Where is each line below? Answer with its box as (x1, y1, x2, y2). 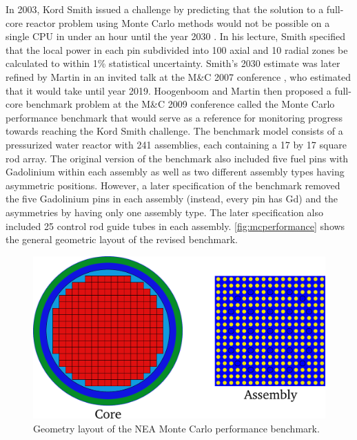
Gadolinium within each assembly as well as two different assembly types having (6, 164, 345, 179)
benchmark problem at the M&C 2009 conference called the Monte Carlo (25, 97, 335, 111)
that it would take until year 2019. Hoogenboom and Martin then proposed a (6, 83, 331, 97)
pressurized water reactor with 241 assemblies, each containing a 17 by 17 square (6, 137, 347, 151)
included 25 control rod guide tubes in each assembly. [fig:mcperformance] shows (6, 218, 345, 233)
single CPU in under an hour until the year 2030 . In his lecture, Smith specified (6, 29, 345, 44)
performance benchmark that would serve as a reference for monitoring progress (6, 110, 343, 124)
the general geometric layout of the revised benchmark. (6, 232, 238, 247)
